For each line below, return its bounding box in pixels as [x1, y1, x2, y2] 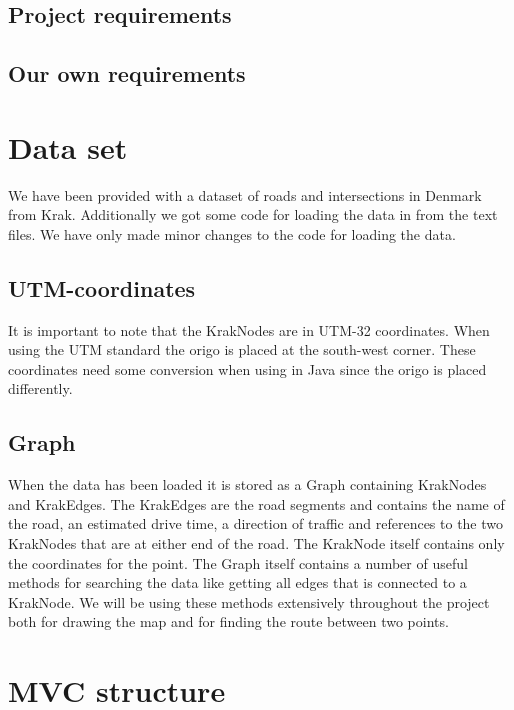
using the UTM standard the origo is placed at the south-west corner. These [8, 339, 476, 360]
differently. [8, 378, 73, 399]
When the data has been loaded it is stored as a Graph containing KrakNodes [8, 474, 487, 495]
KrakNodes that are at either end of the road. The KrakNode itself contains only [8, 533, 505, 554]
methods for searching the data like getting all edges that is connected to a [8, 572, 467, 593]
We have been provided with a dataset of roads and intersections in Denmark [8, 184, 482, 205]
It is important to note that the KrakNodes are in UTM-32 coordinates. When [8, 319, 490, 340]
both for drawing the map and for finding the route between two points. [8, 611, 449, 632]
